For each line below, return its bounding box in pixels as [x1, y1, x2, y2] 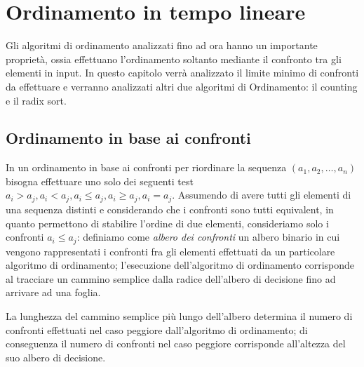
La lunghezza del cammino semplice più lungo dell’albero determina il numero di [6, 308, 353, 323]
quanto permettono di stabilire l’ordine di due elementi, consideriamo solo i [6, 215, 329, 230]
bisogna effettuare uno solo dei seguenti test [6, 173, 194, 188]
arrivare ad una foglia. [6, 285, 101, 300]
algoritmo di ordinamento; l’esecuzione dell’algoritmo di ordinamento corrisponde [6, 258, 355, 272]
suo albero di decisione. [6, 349, 106, 364]
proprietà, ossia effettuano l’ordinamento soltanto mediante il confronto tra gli [6, 51, 342, 66]
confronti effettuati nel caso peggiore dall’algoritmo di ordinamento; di [6, 322, 308, 337]
